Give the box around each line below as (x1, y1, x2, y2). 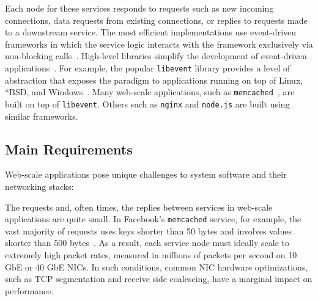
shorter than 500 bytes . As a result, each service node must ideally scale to (5, 236, 289, 249)
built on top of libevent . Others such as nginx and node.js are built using (5, 97, 290, 110)
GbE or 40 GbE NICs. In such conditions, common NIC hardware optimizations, (5, 260, 308, 273)
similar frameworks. (5, 109, 78, 122)
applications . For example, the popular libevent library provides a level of (5, 61, 290, 74)
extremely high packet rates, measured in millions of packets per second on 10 (5, 248, 297, 261)
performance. (5, 284, 54, 297)
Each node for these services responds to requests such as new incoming (5, 2, 274, 14)
